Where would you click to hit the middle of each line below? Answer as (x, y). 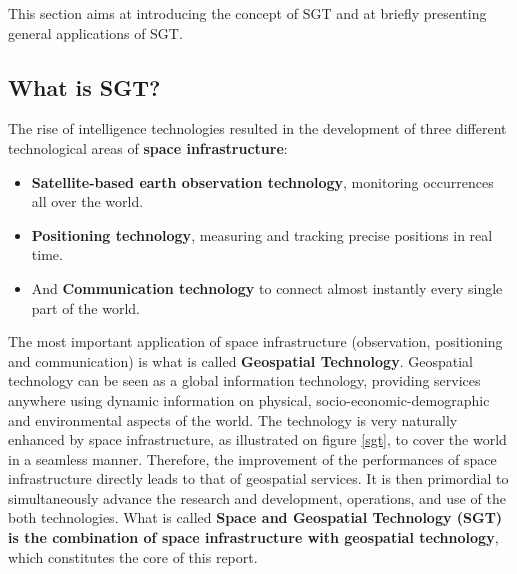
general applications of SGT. (95, 32)
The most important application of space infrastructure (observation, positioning (255, 341)
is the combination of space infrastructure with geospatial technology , (253, 537)
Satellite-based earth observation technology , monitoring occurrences (262, 181)
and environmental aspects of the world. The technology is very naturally (233, 419)
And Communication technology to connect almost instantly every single (267, 287)
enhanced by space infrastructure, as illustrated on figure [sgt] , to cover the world (257, 439)
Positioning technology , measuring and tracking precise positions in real (262, 234)
